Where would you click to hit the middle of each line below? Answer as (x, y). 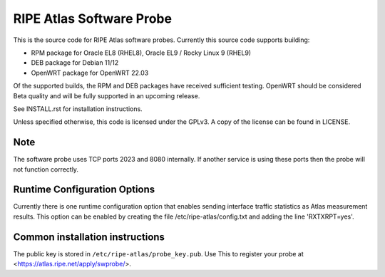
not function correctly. (46, 169)
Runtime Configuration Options (84, 190)
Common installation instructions (89, 237)
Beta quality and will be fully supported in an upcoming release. (107, 95)
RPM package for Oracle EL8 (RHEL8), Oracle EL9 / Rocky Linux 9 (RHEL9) (141, 53)
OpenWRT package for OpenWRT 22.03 (90, 73)
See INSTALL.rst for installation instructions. (78, 109)
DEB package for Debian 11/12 (75, 63)
